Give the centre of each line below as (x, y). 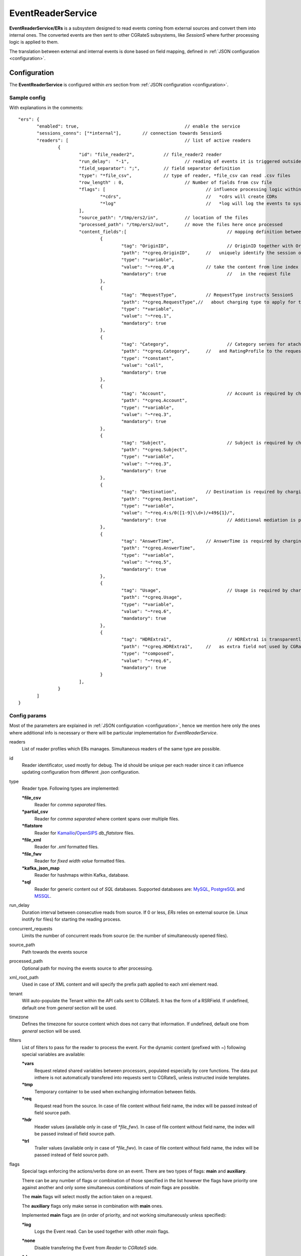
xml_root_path (24, 977)
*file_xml (31, 840)
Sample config (27, 97)
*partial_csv (35, 812)
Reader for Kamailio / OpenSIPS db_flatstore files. (85, 833)
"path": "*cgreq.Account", (154, 400)
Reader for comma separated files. (70, 805)
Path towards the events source (55, 952)
